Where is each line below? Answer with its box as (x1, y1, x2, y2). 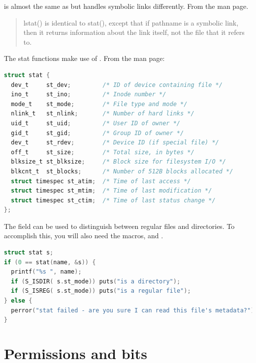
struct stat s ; (4, 249, 54, 256)
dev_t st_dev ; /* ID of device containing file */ (11, 81, 223, 88)
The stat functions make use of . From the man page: (4, 53, 165, 63)
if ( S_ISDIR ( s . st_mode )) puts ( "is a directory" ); (11, 278, 181, 285)
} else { (4, 297, 32, 305)
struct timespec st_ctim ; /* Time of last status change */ (11, 196, 216, 204)
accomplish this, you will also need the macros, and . (4, 230, 163, 241)
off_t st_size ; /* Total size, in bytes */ (11, 148, 194, 156)
